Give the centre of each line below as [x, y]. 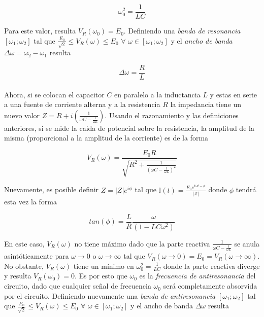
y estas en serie [233, 94]
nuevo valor [22, 115]
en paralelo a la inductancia [157, 94]
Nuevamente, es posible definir [52, 189]
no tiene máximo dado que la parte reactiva [142, 243]
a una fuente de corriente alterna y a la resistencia [82, 104]
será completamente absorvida [210, 286]
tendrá [246, 189]
